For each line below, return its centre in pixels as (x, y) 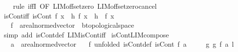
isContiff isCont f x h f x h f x (59, 15)
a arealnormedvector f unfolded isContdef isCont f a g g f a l (122, 44)
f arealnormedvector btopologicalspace (72, 25)
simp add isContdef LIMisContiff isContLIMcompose (86, 34)
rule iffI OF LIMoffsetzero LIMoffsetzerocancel (85, 6)
